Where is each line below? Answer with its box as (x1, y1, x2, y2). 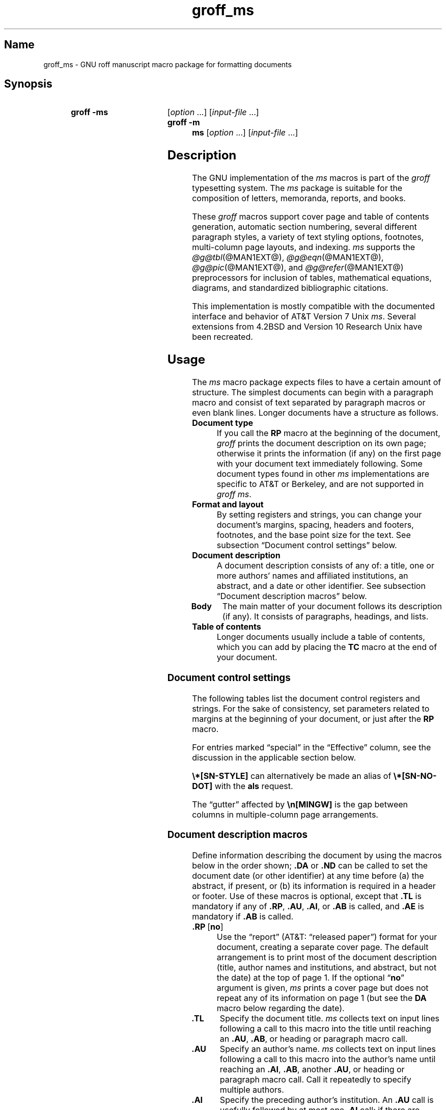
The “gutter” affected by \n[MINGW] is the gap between (192, 799, 408, 809)
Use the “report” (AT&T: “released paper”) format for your (216, 931, 437, 942)
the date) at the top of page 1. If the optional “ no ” (216, 972, 405, 983)
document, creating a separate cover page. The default (216, 941, 429, 952)
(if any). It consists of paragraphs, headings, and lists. (222, 611, 429, 622)
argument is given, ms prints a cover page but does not (216, 982, 429, 993)
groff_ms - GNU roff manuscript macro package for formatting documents (43, 60, 292, 69)
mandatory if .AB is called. (192, 911, 294, 922)
